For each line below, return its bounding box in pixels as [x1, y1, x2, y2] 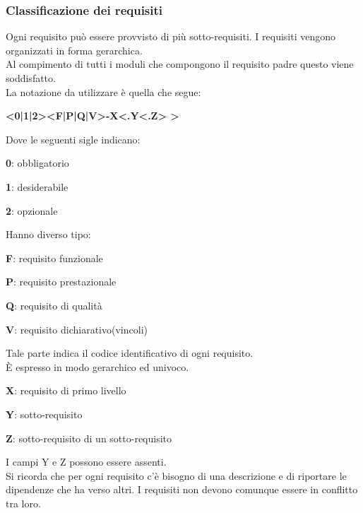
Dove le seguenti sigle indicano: [6, 131, 141, 146]
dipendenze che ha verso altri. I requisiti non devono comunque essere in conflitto [6, 482, 358, 497]
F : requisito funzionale [6, 250, 103, 265]
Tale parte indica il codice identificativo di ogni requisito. [6, 346, 254, 360]
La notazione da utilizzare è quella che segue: [6, 84, 201, 99]
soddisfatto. [6, 71, 56, 85]
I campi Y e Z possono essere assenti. [6, 454, 167, 469]
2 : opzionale [6, 203, 58, 218]
